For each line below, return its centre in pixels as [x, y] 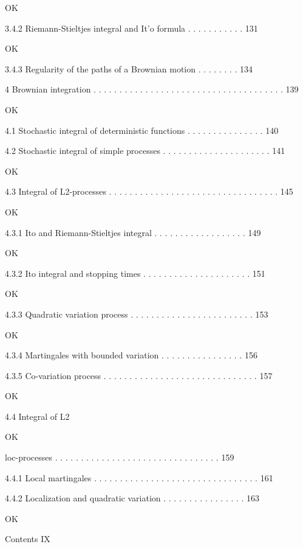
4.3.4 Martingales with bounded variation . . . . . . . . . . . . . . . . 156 [131, 355]
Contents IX [28, 539]
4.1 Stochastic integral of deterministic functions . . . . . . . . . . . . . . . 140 [142, 130]
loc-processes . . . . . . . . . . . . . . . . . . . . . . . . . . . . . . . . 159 [120, 457]
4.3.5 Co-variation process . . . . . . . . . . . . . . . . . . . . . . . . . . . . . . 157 [139, 375]
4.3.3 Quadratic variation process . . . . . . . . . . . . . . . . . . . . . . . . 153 [137, 314]
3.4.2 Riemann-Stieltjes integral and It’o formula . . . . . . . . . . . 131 [131, 28]
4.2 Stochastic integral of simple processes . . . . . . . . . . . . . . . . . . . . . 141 [145, 151]
